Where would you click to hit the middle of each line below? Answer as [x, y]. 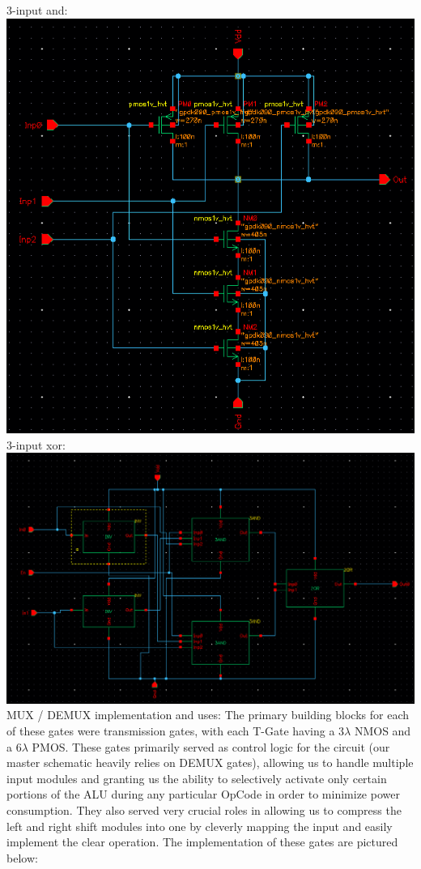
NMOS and [383, 731]
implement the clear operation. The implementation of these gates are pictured [202, 842]
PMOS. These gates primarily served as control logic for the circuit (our [211, 746]
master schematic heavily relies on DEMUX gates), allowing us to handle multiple [210, 763]
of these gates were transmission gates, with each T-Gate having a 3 [176, 731]
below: [22, 857]
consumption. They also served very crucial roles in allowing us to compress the [204, 810]
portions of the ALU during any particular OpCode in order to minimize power [203, 794]
